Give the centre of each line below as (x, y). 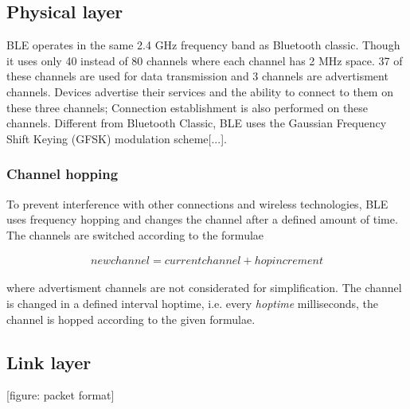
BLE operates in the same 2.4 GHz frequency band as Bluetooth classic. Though (203, 45)
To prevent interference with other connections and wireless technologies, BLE (197, 203)
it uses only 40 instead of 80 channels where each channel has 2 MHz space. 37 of (205, 60)
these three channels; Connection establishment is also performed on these (187, 107)
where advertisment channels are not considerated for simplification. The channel (204, 288)
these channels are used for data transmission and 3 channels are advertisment (197, 76)
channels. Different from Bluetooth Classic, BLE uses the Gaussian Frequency (197, 123)
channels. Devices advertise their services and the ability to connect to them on (200, 91)
